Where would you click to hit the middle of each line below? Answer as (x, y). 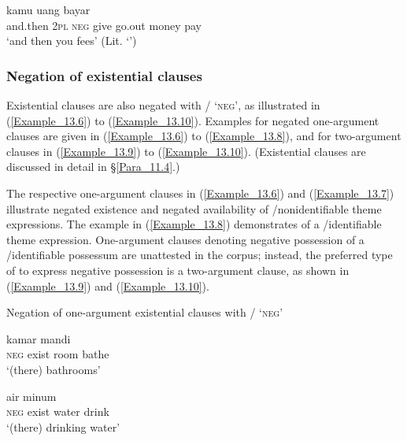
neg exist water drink (58, 411)
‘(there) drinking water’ (63, 426)
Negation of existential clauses (104, 75)
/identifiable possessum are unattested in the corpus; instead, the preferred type (200, 255)
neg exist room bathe (58, 354)
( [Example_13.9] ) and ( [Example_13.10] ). (108, 285)
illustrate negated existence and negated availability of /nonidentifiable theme (194, 208)
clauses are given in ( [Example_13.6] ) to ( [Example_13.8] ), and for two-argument (204, 136)
